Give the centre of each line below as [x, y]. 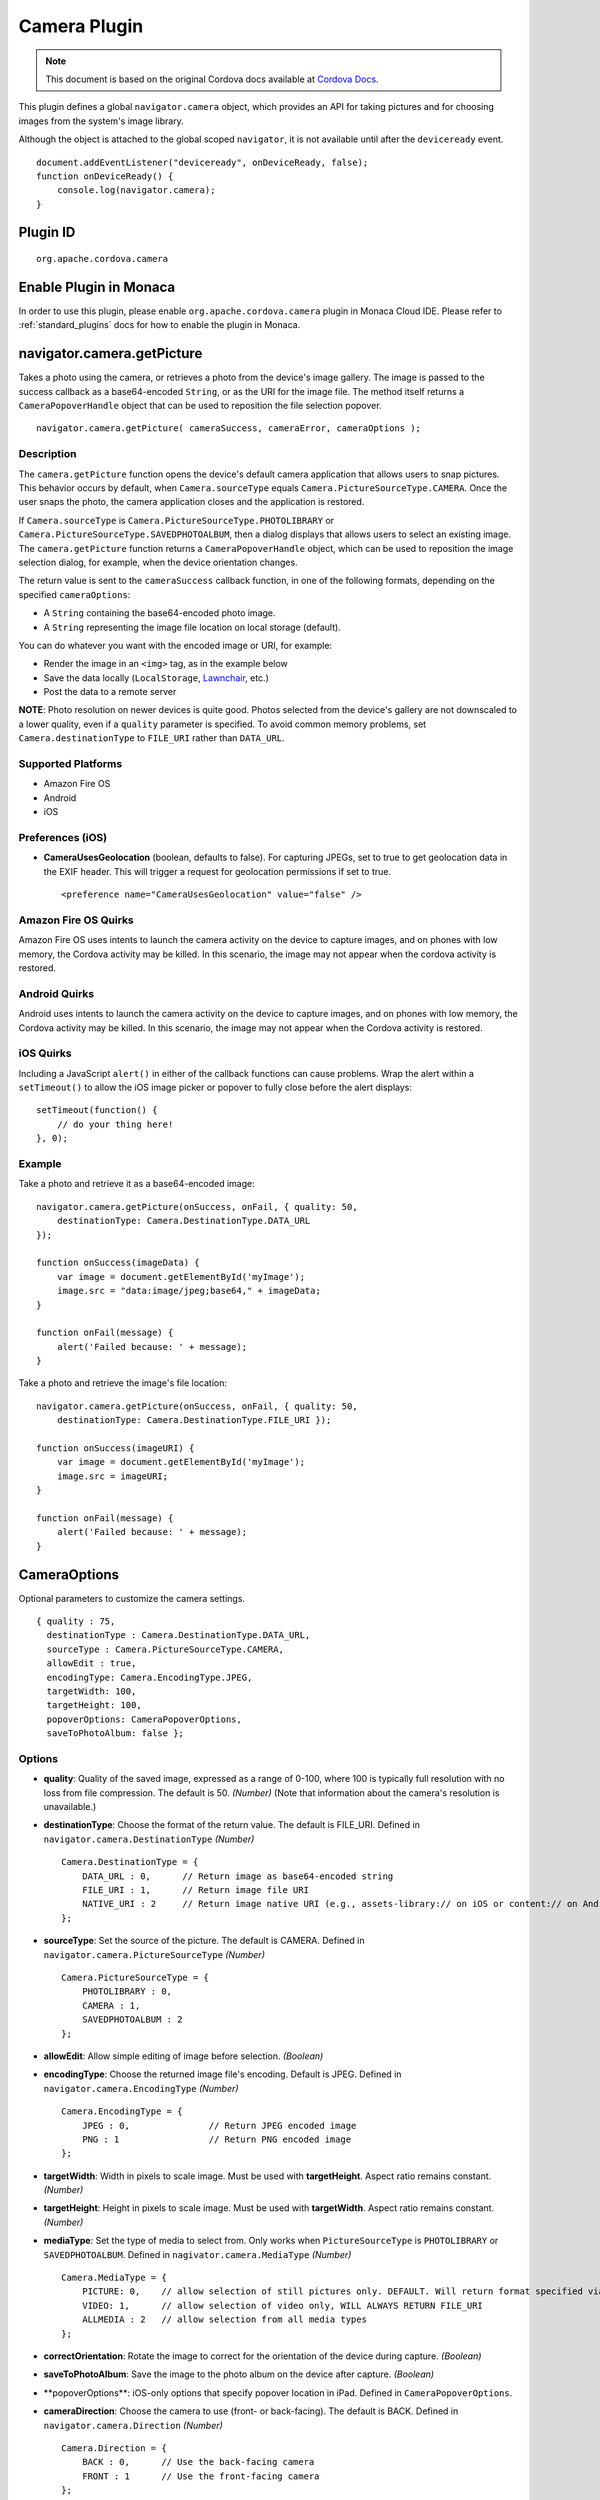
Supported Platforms [70, 763]
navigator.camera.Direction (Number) [133, 2425]
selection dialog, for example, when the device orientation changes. [158, 562]
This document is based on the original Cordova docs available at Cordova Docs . [212, 79]
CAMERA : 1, [111, 2005]
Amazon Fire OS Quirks [76, 920]
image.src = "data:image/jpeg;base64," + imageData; [189, 1291]
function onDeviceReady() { [105, 176]
